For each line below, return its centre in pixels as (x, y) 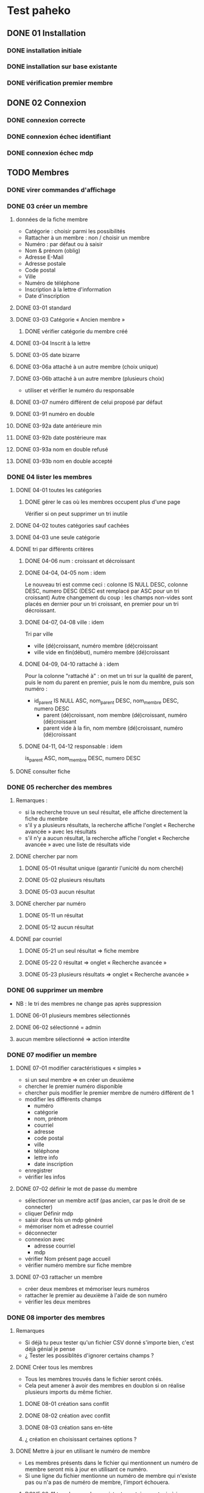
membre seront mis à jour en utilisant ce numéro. (86, 1469)
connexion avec (45, 1239)
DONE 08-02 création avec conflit (67, 1416)
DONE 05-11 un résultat (54, 916)
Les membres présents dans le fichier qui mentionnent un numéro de (111, 1463)
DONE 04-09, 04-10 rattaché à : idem (72, 664)
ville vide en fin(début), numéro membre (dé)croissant (102, 652)
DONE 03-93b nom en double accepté (64, 461)
